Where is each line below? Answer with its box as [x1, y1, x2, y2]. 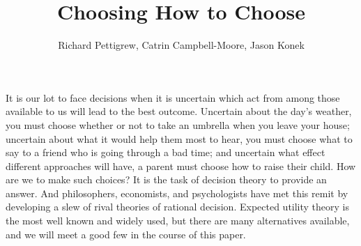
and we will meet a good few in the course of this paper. [6, 226, 246, 241]
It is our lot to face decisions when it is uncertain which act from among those [6, 90, 340, 105]
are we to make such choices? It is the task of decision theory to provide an [6, 172, 327, 187]
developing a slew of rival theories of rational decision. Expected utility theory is [6, 199, 350, 214]
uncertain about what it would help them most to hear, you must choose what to [6, 131, 353, 146]
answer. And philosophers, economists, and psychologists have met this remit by [6, 185, 348, 200]
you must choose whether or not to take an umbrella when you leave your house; [6, 117, 350, 132]
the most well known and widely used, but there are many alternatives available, [6, 213, 350, 228]
